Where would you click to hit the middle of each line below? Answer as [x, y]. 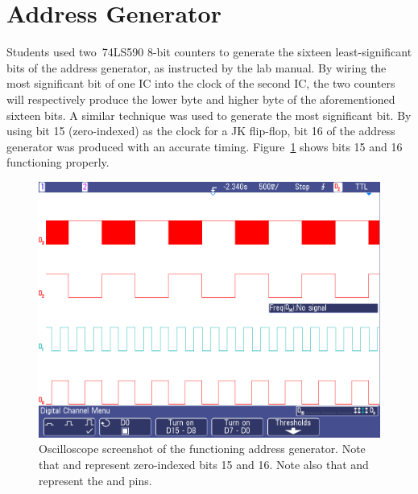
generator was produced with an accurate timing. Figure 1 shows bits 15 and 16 [205, 146]
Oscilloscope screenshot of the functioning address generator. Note [202, 449]
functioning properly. [58, 162]
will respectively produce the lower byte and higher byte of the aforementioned [201, 99]
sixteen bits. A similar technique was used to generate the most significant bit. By [209, 115]
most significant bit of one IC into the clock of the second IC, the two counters [201, 83]
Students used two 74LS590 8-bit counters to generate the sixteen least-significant [209, 52]
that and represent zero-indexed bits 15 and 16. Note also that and [204, 465]
